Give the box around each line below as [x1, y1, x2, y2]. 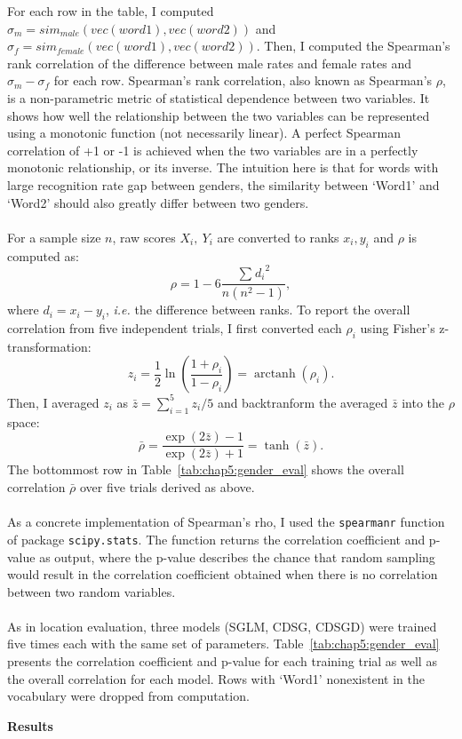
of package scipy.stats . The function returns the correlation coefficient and [7, 529, 426, 548]
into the [402, 393, 445, 411]
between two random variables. [7, 582, 176, 600]
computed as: [7, 246, 79, 265]
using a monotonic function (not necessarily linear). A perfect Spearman [7, 123, 401, 142]
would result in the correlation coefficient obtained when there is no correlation [7, 565, 438, 584]
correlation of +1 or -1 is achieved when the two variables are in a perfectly [7, 140, 418, 159]
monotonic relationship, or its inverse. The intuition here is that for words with [7, 158, 439, 177]
